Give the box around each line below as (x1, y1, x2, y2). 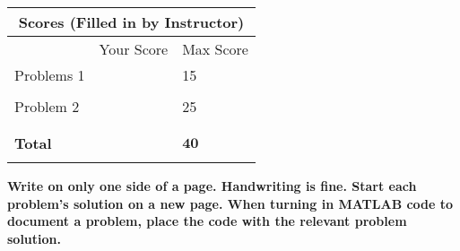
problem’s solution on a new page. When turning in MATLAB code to (7, 194, 454, 212)
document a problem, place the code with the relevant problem (7, 212, 407, 230)
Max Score (182, 39, 248, 59)
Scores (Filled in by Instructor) (18, 12, 245, 32)
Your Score (99, 39, 169, 59)
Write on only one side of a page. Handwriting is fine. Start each (7, 177, 417, 195)
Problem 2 (14, 96, 80, 117)
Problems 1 (14, 65, 85, 85)
